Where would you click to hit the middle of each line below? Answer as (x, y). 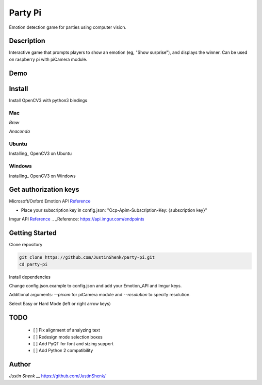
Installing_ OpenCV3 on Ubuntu (41, 153)
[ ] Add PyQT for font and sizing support (73, 343)
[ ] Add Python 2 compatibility (63, 351)
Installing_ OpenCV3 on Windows (42, 176)
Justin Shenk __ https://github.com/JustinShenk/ (57, 376)
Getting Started (33, 233)
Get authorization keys (44, 190)
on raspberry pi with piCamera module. (48, 59)
